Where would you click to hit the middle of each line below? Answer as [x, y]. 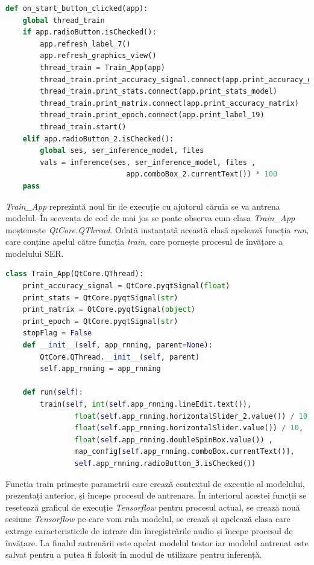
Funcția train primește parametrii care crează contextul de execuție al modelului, [155, 483]
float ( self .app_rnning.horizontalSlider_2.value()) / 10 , [193, 416]
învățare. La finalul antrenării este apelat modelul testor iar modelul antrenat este [157, 542]
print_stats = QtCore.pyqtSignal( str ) [100, 298]
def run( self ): [53, 392]
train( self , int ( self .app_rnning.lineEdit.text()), [146, 404]
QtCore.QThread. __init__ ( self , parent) [120, 357]
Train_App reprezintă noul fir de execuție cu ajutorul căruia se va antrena [143, 206]
